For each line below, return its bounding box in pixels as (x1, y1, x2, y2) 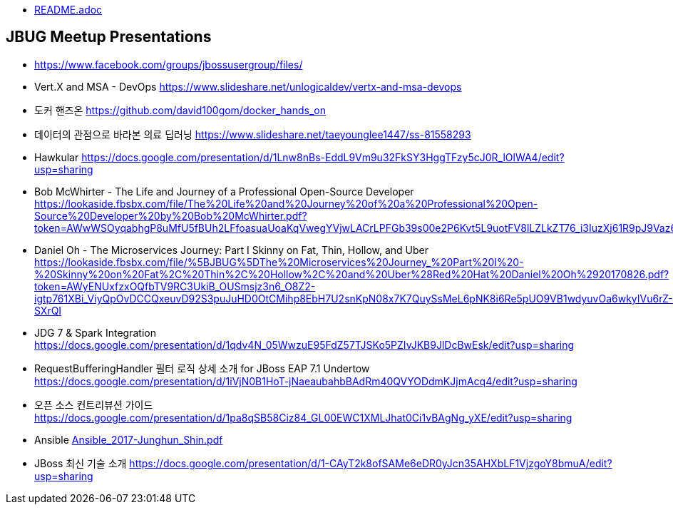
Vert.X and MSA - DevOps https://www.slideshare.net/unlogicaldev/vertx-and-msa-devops (34, 80, 462, 93)
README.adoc (34, 4, 103, 16)
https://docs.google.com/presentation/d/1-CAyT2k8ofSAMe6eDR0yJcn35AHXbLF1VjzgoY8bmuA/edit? (129, 457, 612, 469)
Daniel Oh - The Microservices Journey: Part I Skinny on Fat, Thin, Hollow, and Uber (34, 243, 429, 256)
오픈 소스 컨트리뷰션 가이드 (34, 398, 153, 411)
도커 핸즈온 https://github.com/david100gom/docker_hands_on (34, 103, 326, 116)
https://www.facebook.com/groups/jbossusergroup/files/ (34, 58, 303, 71)
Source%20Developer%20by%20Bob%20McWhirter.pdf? (34, 209, 307, 222)
